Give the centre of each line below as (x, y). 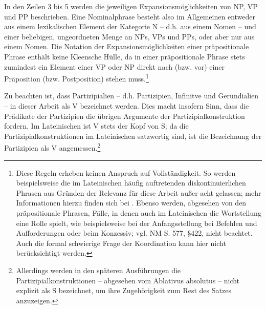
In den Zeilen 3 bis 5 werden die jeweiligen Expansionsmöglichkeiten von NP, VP (131, 6)
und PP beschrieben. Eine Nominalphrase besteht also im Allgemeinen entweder (130, 16)
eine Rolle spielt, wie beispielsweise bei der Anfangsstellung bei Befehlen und (137, 223)
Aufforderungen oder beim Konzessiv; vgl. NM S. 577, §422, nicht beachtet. (134, 233)
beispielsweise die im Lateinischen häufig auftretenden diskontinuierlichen (131, 183)
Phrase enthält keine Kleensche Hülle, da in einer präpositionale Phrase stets (125, 56)
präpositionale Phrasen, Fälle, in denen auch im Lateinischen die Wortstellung (139, 213)
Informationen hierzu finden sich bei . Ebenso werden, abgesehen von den (131, 203)
